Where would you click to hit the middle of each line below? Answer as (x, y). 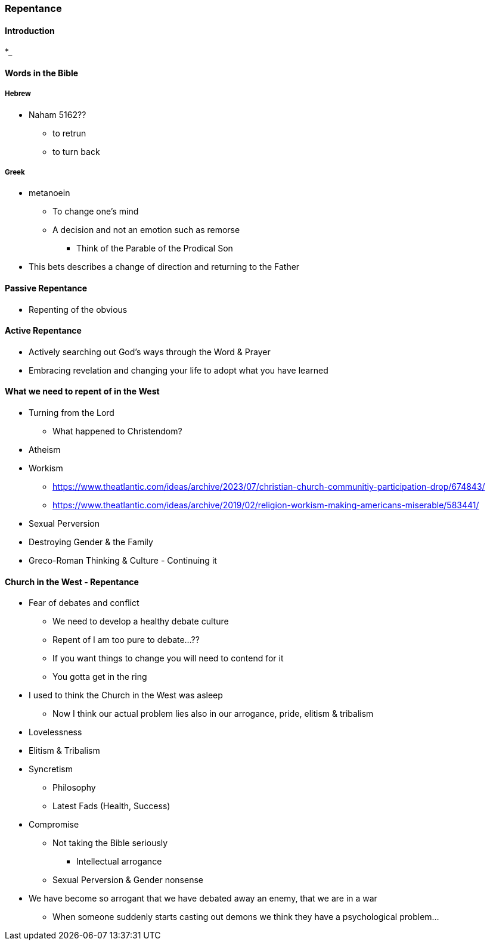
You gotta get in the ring (100, 677)
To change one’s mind (96, 212)
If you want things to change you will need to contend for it (168, 658)
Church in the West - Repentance (72, 582)
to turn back (76, 151)
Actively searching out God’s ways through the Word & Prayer (150, 352)
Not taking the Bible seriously (110, 843)
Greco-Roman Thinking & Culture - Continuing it (123, 561)
